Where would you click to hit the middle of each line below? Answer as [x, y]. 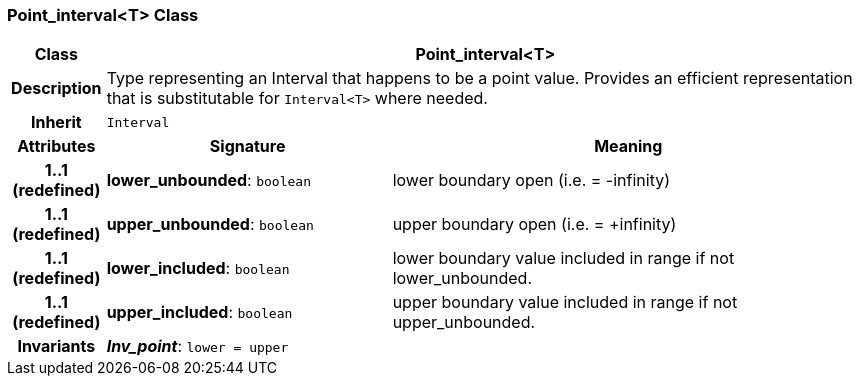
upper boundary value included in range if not [565, 302]
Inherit [56, 122]
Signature [247, 146]
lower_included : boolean [198, 268]
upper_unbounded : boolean [210, 224]
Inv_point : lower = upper [197, 346]
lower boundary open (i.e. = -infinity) [531, 180]
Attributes [56, 146]
